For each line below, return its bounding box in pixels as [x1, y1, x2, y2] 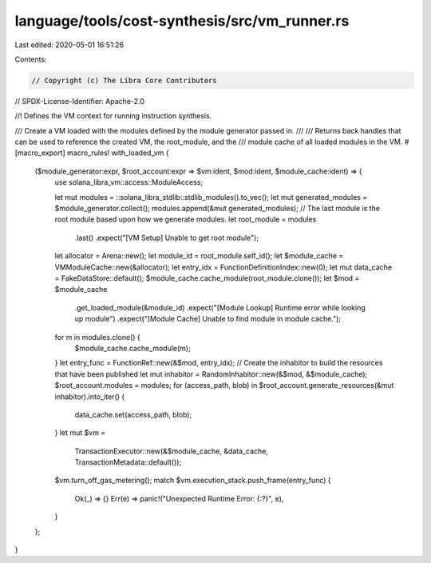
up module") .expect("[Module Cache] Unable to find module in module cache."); [74, 314, 342, 324]
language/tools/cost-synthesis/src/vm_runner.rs [14, 12, 350, 30]
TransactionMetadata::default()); [74, 457, 182, 467]
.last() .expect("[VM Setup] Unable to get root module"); [74, 233, 259, 242]
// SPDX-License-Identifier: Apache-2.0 [14, 96, 145, 106]
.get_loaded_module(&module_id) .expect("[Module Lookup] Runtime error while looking [74, 302, 366, 312]
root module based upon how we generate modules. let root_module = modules [54, 214, 317, 224]
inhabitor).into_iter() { [54, 392, 125, 401]
